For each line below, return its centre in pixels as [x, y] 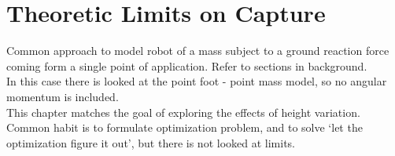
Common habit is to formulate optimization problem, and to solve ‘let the [185, 127]
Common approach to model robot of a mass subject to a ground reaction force [198, 51]
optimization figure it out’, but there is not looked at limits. [151, 142]
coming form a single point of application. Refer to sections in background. [187, 65]
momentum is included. [63, 96]
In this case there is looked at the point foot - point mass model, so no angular [197, 81]
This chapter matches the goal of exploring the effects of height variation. [183, 112]
